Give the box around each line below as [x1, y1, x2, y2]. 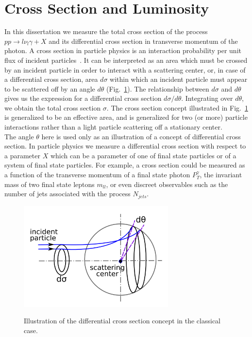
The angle [4, 131, 34, 141]
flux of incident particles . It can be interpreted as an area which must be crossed [4, 55, 248, 65]
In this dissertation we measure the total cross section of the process [4, 26, 208, 37]
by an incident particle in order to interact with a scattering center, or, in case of [4, 64, 246, 75]
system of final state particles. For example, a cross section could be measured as [4, 160, 245, 170]
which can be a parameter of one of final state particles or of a [50, 150, 236, 160]
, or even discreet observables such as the [106, 179, 228, 189]
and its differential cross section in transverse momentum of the [49, 36, 238, 46]
